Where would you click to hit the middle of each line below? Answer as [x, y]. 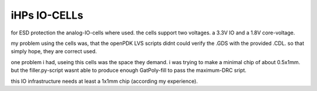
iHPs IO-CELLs [47, 15]
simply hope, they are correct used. [54, 51]
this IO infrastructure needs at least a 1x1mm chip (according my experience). [104, 81]
